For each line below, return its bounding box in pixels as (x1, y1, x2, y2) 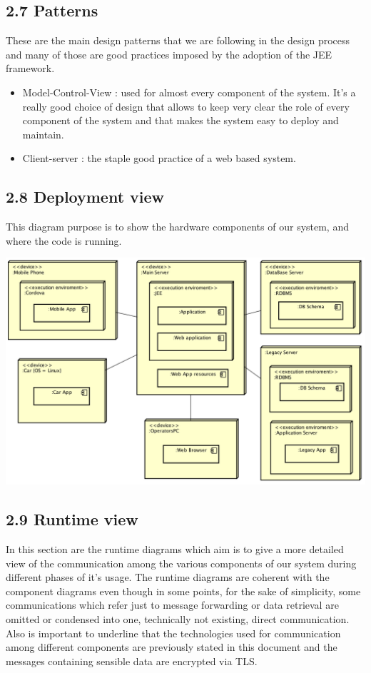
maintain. (22, 126, 64, 141)
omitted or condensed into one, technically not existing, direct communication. (6, 612, 350, 627)
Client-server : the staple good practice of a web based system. (22, 151, 296, 166)
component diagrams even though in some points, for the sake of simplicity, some (6, 583, 361, 598)
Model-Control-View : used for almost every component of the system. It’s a (22, 84, 356, 99)
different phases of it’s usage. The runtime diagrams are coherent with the (6, 570, 330, 585)
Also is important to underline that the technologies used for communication (6, 625, 341, 640)
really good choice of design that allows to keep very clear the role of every (22, 98, 350, 113)
